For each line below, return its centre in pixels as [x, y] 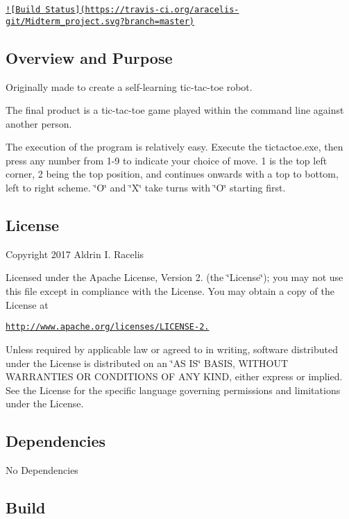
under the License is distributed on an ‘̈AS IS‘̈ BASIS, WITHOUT [147, 363]
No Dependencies [42, 470]
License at [27, 304]
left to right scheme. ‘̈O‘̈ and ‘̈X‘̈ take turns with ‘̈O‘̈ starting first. [146, 188]
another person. [39, 123]
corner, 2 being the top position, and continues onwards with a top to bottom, [172, 174]
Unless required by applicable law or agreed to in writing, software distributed [172, 349]
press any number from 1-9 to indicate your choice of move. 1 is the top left [167, 160]
